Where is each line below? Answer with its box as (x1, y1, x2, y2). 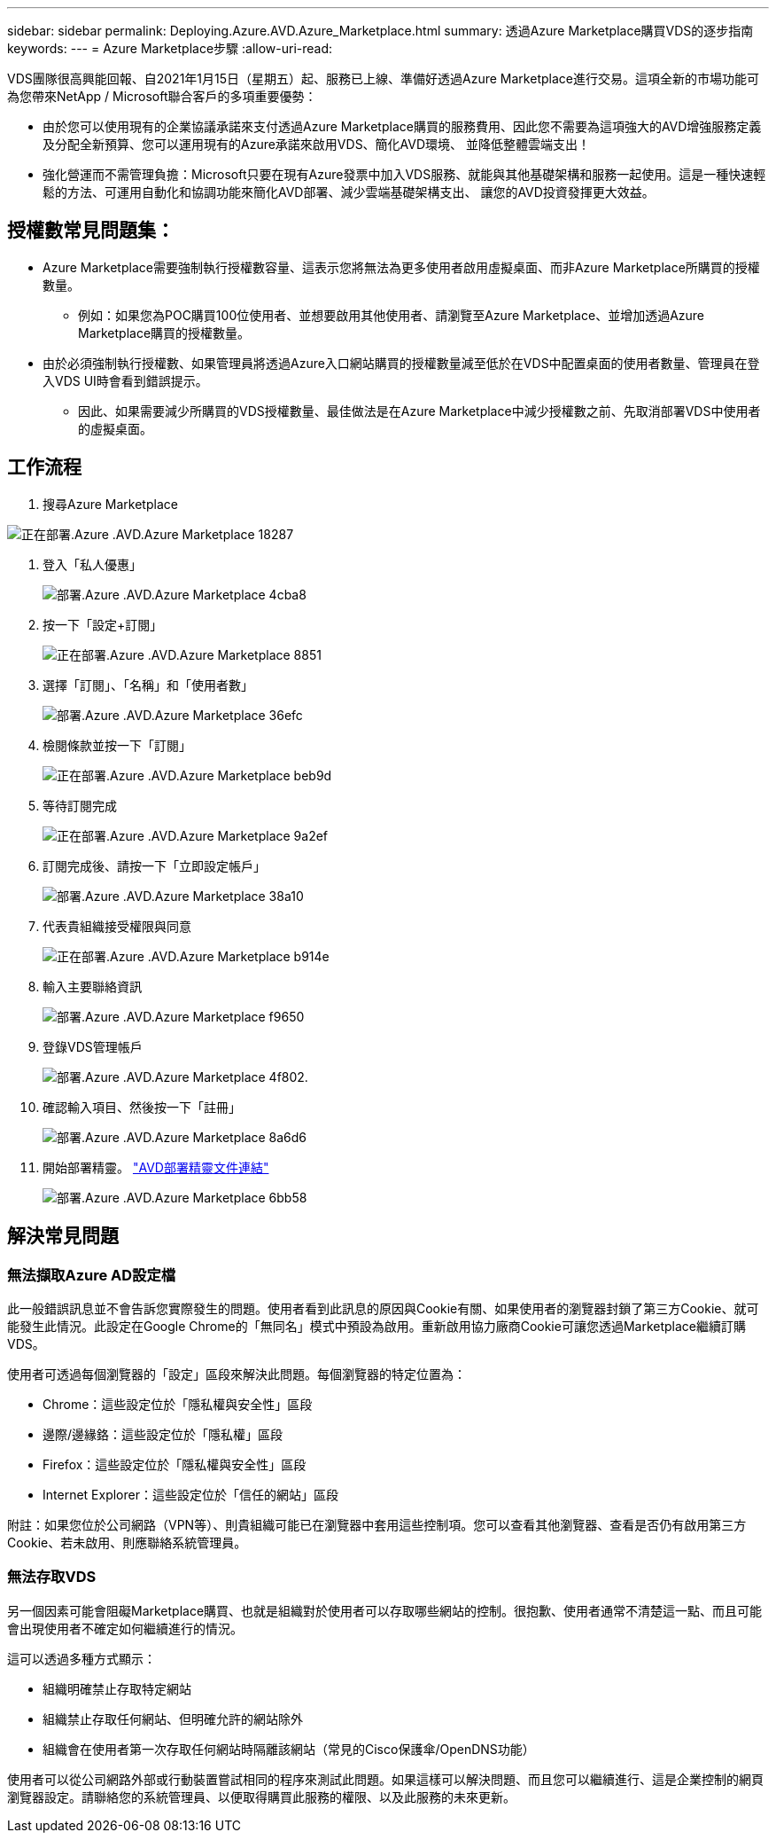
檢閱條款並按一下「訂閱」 (43, 737, 191, 753)
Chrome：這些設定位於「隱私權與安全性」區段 (43, 1396, 313, 1412)
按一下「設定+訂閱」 (43, 616, 163, 632)
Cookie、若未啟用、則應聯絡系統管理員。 (7, 1534, 247, 1550)
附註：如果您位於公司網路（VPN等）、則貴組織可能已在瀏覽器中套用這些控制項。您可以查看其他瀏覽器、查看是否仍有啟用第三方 (7, 1516, 747, 1532)
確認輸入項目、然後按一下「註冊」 (43, 1099, 241, 1115)
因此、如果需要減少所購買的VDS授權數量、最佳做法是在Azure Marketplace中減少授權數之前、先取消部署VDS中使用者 (78, 403, 761, 419)
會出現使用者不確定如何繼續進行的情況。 (7, 1620, 243, 1636)
